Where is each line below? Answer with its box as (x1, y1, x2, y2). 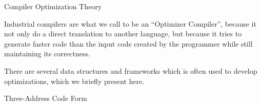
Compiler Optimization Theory (4, 1, 102, 11)
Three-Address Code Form (4, 93, 87, 103)
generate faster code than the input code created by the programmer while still (4, 38, 253, 49)
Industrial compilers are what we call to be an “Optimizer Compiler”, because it (4, 18, 256, 29)
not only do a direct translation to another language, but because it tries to (4, 28, 242, 39)
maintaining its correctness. (4, 48, 90, 59)
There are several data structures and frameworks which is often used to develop (4, 65, 257, 76)
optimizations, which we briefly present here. (4, 75, 145, 86)
